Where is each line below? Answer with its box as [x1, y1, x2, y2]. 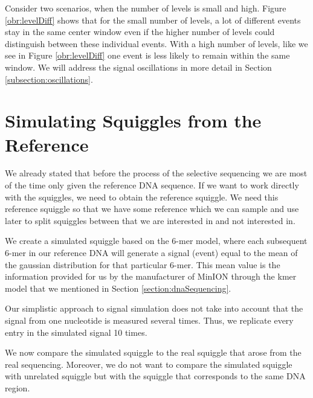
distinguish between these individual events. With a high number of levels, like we [5, 37, 308, 50]
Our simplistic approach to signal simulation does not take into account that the [5, 302, 303, 315]
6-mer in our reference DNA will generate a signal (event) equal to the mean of [5, 246, 298, 259]
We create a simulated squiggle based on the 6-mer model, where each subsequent [5, 234, 308, 247]
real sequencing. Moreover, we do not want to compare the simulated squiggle [5, 358, 292, 370]
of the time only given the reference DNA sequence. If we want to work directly [5, 179, 299, 191]
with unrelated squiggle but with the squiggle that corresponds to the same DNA [5, 370, 306, 382]
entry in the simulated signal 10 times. [5, 326, 147, 338]
